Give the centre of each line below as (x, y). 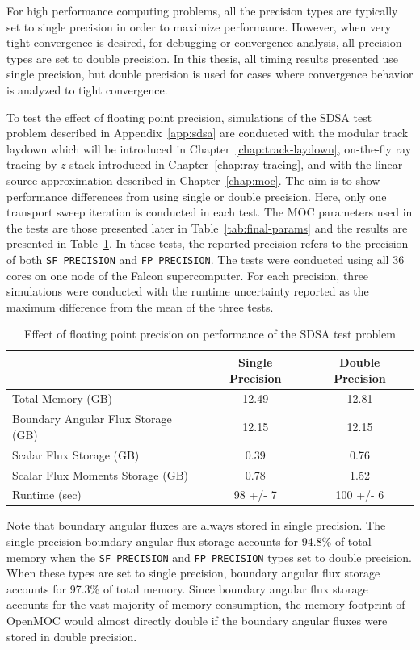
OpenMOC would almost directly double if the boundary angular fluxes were (197, 621)
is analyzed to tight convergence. (87, 89)
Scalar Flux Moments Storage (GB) (101, 474)
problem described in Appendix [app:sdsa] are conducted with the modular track (208, 133)
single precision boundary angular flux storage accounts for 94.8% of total (189, 541)
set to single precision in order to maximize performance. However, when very (199, 26)
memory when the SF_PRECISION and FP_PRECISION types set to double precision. (209, 557)
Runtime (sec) (47, 495)
